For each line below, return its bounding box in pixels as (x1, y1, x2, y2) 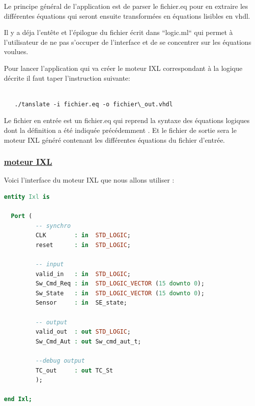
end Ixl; (4, 396, 32, 403)
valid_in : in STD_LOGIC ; (35, 270, 131, 278)
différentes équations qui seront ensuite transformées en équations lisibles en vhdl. (4, 10, 250, 21)
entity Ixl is (4, 193, 50, 200)
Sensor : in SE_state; (35, 299, 127, 307)
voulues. (4, 46, 28, 57)
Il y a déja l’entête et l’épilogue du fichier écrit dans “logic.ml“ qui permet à (4, 27, 233, 37)
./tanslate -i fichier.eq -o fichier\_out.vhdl (14, 100, 173, 108)
